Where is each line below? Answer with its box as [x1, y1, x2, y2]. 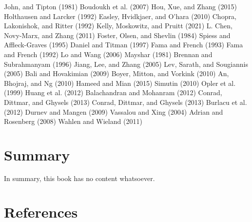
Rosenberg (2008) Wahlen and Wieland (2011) [4, 116, 142, 126]
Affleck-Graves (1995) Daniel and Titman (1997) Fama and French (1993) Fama [4, 40, 243, 50]
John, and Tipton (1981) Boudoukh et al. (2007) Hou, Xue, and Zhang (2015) [4, 1, 237, 11]
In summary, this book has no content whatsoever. [4, 173, 155, 183]
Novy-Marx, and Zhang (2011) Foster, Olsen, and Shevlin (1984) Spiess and [4, 30, 231, 40]
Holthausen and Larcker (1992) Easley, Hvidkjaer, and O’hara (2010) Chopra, [4, 11, 236, 21]
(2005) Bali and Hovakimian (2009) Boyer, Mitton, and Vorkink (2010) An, [4, 68, 229, 79]
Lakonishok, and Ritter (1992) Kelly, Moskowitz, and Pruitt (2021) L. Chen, [4, 20, 233, 31]
